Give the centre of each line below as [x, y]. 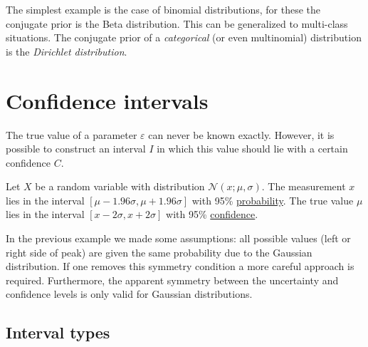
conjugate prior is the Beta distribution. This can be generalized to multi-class [177, 23]
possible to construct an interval [76, 149]
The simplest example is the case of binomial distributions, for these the [163, 9]
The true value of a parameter [72, 134]
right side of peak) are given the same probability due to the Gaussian [159, 252]
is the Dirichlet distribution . [67, 51]
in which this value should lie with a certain [252, 149]
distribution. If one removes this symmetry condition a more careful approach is [180, 266]
